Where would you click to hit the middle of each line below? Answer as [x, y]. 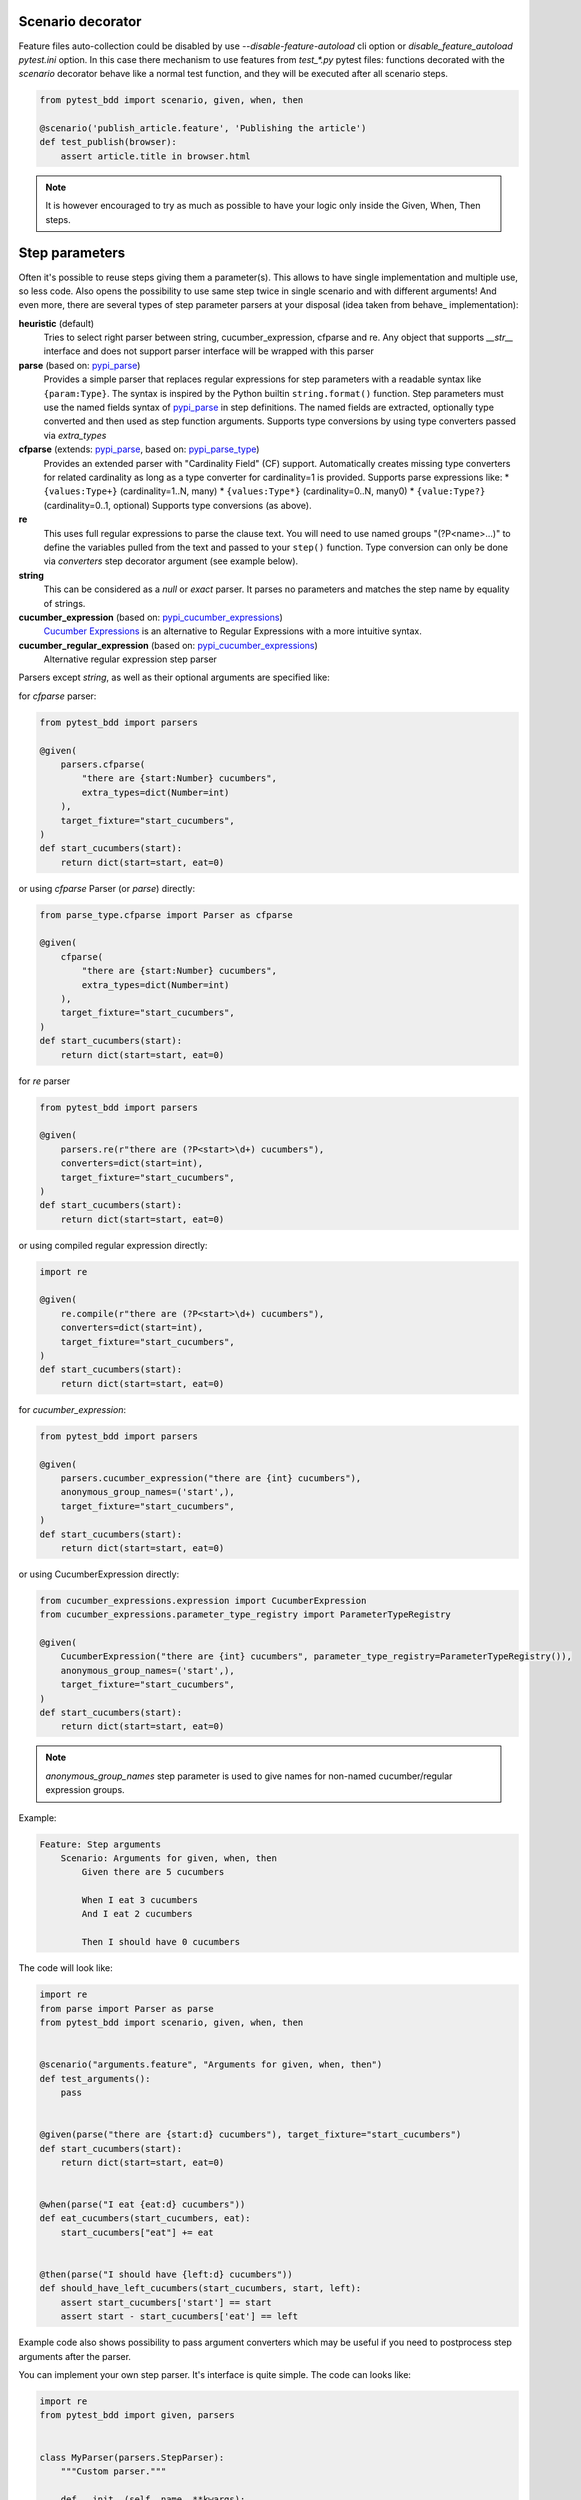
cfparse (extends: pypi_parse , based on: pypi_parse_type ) [139, 449]
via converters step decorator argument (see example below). [171, 561]
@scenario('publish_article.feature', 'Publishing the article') [203, 128]
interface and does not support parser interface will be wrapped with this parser [208, 351]
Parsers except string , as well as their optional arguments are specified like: [174, 677]
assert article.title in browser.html [155, 156]
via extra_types [75, 435]
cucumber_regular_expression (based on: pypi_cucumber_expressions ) [168, 645]
